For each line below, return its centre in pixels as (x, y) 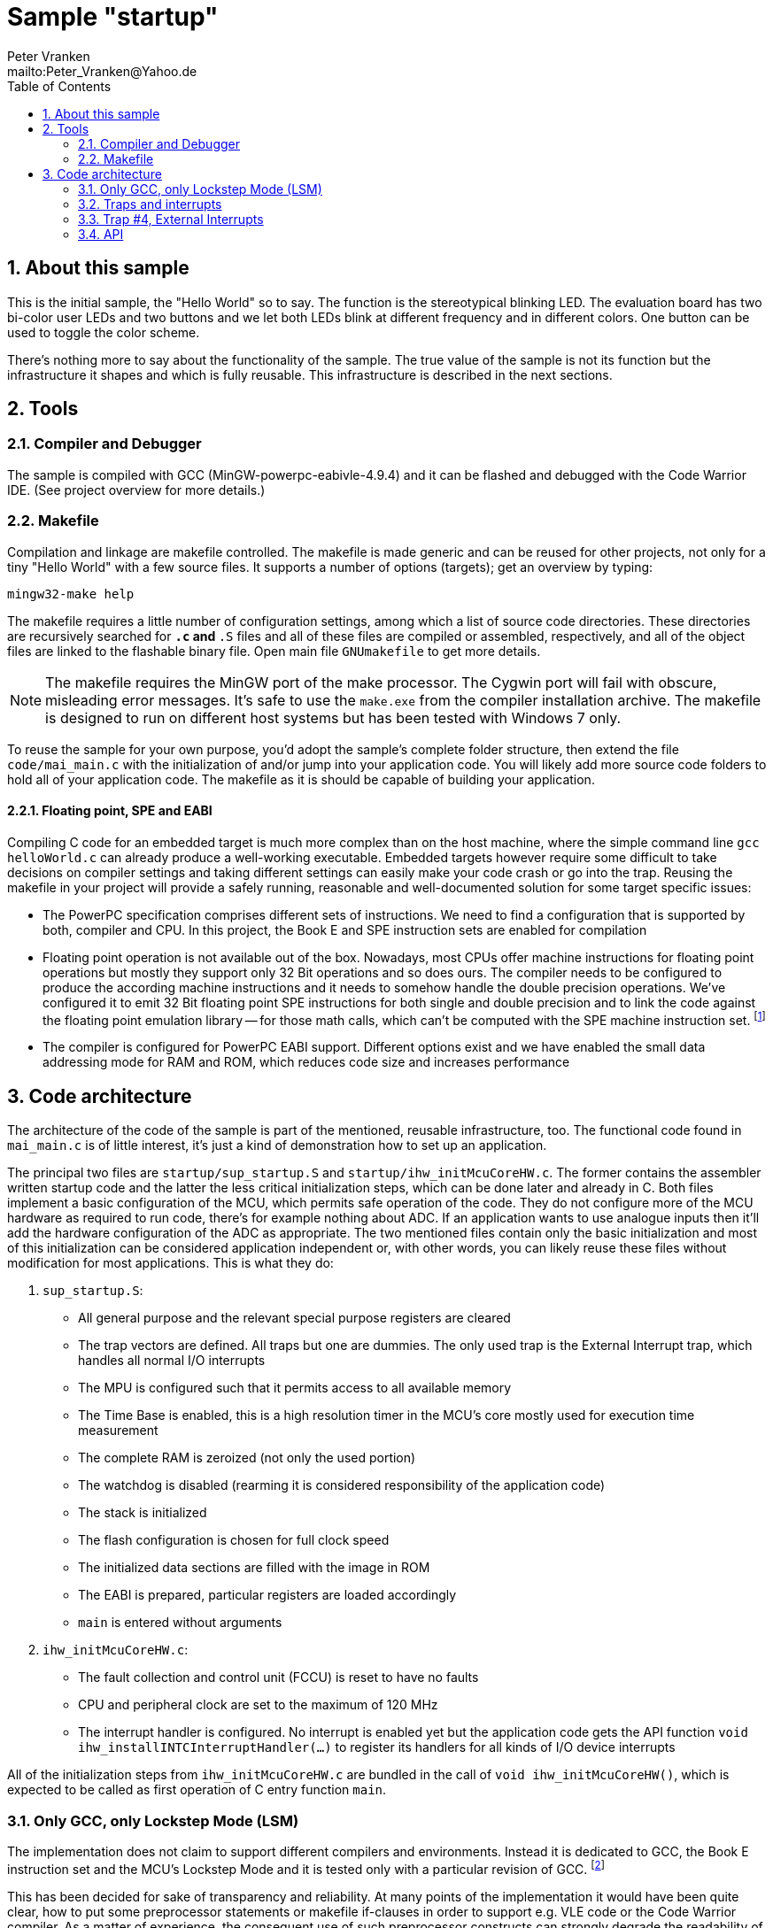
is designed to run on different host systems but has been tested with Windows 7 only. (333, 717)
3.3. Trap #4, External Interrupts (171, 219)
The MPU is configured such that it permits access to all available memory (295, 1388)
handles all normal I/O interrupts (172, 1361)
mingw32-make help (71, 594)
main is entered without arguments (180, 1623)
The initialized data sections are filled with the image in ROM (254, 1568)
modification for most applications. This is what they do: (170, 1263)
